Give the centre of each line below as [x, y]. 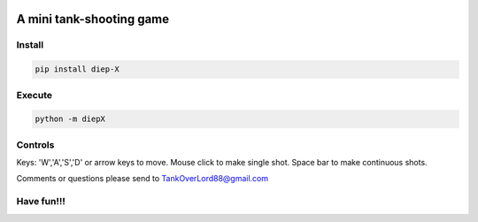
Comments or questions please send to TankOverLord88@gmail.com [143, 179]
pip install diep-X [77, 69]
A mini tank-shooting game [93, 19]
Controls [35, 144]
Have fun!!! [41, 202]
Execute [35, 95]
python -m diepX [70, 119]
